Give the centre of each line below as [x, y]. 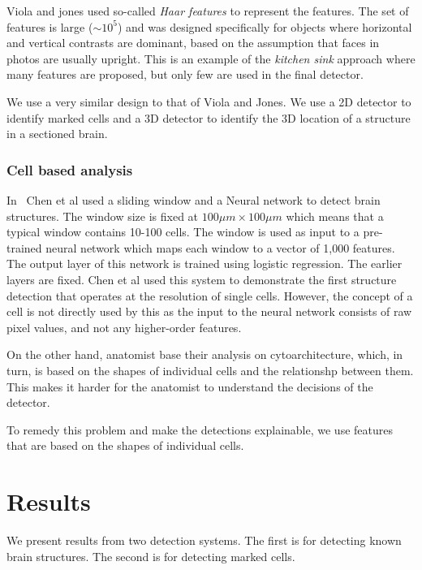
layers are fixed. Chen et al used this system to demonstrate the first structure [202, 279]
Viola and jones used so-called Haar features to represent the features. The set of [208, 11]
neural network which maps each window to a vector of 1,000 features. [220, 247]
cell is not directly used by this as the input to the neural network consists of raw [209, 311]
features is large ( [50, 26]
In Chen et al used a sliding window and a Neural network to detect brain [194, 199]
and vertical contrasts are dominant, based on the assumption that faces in [193, 43]
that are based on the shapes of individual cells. [125, 445]
